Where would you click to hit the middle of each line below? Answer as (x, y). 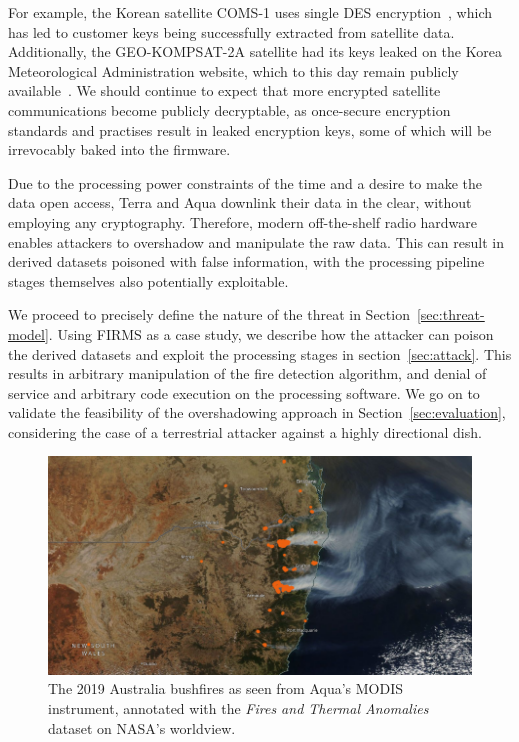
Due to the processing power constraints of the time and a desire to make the (245, 182)
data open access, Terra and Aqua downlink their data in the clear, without (240, 202)
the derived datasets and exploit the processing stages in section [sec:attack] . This (260, 353)
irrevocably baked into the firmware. (119, 149)
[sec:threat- (450, 314)
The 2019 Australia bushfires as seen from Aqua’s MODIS (226, 688)
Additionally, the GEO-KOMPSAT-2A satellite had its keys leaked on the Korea (255, 51)
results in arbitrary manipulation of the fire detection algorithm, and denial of (247, 373)
